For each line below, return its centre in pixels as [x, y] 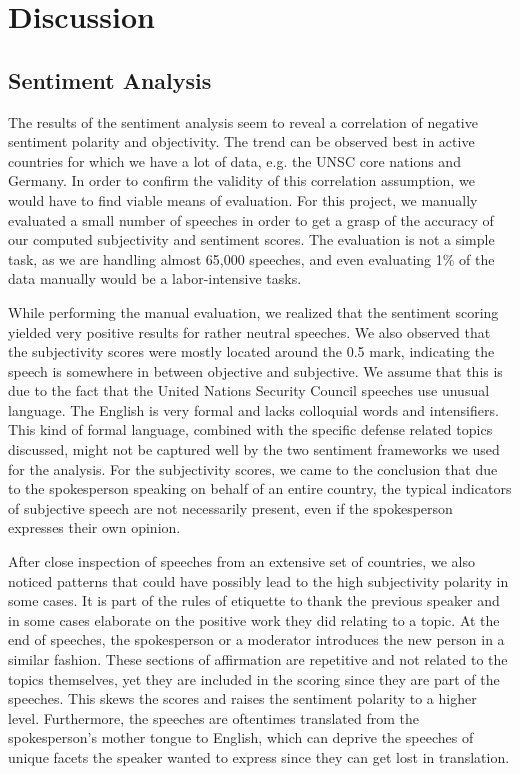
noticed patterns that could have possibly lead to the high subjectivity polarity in [258, 580]
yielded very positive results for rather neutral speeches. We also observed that [249, 331]
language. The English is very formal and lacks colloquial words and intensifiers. [253, 409]
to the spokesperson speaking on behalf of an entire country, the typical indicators [260, 488]
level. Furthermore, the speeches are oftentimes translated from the [213, 717]
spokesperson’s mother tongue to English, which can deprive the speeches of [241, 737]
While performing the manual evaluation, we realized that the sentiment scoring [253, 311]
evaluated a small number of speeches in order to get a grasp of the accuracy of [251, 219]
